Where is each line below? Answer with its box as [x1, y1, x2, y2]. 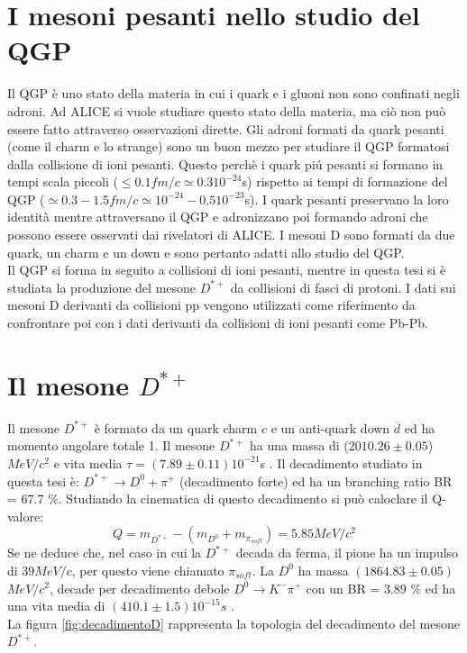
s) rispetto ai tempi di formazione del [242, 172, 448, 191]
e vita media [53, 453, 123, 472]
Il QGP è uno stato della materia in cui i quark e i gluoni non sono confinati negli [7, 84, 460, 103]
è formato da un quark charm [94, 418, 258, 437]
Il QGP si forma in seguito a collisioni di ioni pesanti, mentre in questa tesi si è [7, 260, 446, 279]
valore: [7, 506, 44, 525]
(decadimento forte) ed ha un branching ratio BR [179, 471, 453, 490]
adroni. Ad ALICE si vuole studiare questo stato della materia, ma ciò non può [7, 101, 446, 120]
